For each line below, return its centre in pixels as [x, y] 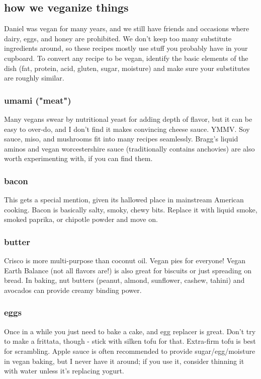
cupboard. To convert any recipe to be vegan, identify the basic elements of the [126, 58]
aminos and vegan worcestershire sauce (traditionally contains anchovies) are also [129, 148]
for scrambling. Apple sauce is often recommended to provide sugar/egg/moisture [130, 351]
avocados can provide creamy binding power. [73, 290]
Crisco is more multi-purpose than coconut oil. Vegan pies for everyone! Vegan [125, 260]
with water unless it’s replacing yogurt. [64, 371]
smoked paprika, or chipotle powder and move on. [81, 219]
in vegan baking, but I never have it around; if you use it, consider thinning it [124, 361]
